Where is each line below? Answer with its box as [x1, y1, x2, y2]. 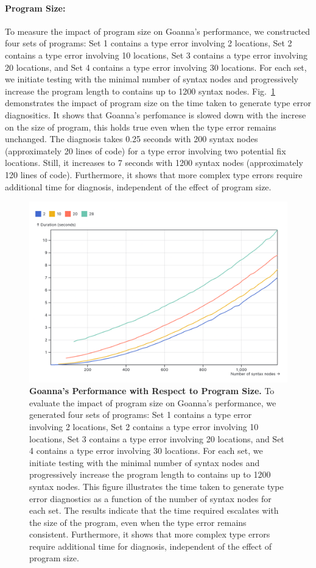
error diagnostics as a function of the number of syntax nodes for [29, 492, 272, 505]
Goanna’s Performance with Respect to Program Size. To [29, 384, 275, 397]
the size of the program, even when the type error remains [29, 516, 247, 528]
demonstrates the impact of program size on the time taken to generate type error [5, 96, 311, 109]
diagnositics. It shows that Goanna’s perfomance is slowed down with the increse [5, 108, 306, 121]
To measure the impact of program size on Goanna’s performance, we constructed [5, 24, 311, 37]
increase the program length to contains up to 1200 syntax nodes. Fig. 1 [5, 84, 275, 97]
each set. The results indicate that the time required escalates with [29, 504, 279, 517]
